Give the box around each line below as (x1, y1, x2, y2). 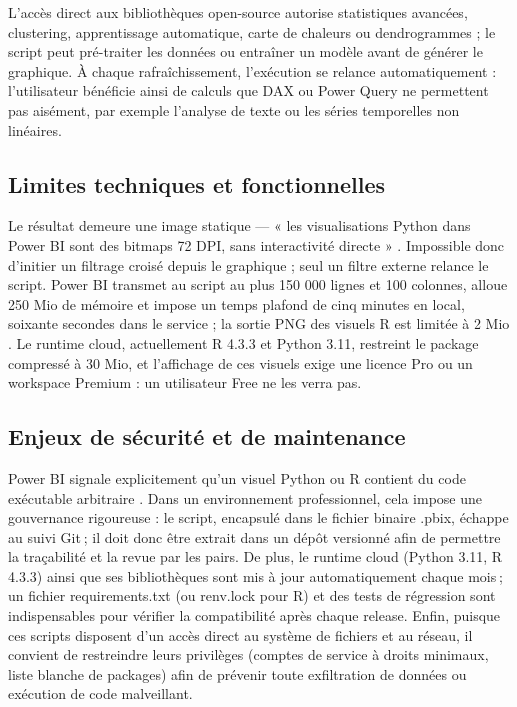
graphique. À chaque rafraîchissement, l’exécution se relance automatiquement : (8, 60, 497, 81)
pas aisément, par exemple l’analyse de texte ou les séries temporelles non (8, 99, 460, 120)
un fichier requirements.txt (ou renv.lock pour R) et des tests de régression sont (8, 585, 496, 606)
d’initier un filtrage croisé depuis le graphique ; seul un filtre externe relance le (8, 254, 489, 275)
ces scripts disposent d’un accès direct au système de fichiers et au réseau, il (8, 624, 473, 645)
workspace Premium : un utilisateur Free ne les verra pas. (8, 372, 362, 393)
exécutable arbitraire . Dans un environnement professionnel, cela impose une (8, 487, 482, 508)
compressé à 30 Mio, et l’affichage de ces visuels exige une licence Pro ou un (8, 352, 473, 373)
